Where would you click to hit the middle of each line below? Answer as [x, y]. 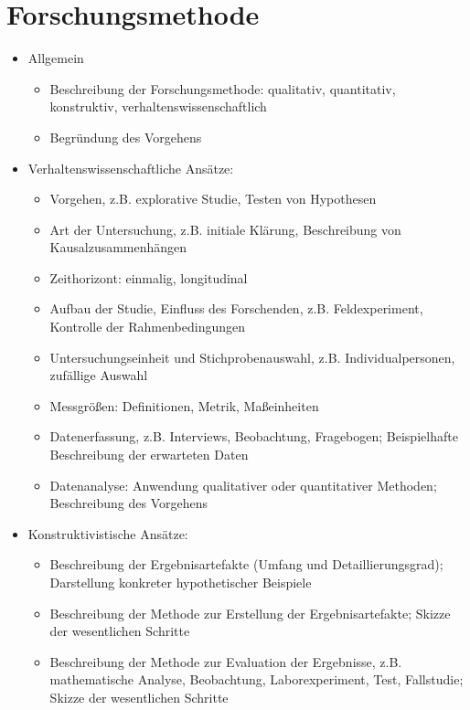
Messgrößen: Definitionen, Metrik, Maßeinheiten [184, 405]
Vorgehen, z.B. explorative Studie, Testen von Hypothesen [213, 199]
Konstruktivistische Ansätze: [108, 533]
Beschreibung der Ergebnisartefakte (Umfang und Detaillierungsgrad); [246, 564]
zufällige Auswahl [99, 375]
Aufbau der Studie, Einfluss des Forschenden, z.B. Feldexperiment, [236, 308]
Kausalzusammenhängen [118, 247]
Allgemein [56, 58]
